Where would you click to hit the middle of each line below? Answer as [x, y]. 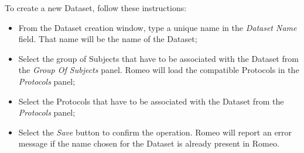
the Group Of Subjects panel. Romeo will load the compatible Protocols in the [159, 70]
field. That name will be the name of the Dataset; [108, 39]
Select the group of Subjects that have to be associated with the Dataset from [158, 58]
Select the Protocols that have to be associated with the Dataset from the [151, 101]
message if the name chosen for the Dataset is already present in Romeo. [149, 143]
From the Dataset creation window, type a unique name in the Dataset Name [158, 27]
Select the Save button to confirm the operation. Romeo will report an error [155, 132]
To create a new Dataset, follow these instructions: [96, 8]
